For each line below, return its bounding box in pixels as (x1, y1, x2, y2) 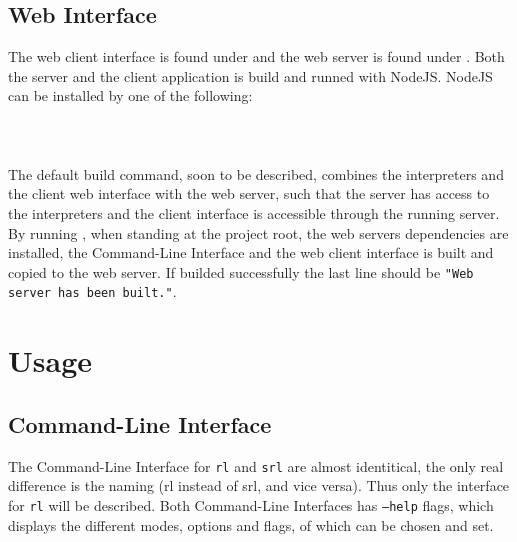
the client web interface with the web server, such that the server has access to (8, 183, 490, 204)
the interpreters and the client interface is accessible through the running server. (8, 202, 500, 223)
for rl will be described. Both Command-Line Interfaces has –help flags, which (8, 494, 494, 515)
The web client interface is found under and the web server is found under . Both (8, 46, 505, 67)
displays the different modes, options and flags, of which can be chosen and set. (8, 514, 494, 535)
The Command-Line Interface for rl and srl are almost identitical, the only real (8, 455, 504, 476)
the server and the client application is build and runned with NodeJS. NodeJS (8, 65, 493, 86)
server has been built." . (8, 281, 177, 302)
